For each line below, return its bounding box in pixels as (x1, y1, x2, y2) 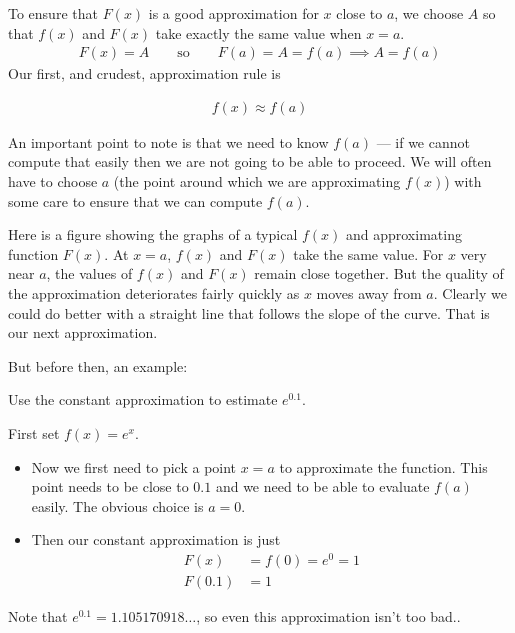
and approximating (345, 224, 462, 245)
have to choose (8, 171, 98, 192)
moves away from (316, 283, 422, 303)
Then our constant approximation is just (31, 529, 281, 550)
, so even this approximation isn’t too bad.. (196, 606, 461, 627)
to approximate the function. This (279, 456, 488, 477)
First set (8, 422, 60, 443)
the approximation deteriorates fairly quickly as (8, 283, 300, 303)
